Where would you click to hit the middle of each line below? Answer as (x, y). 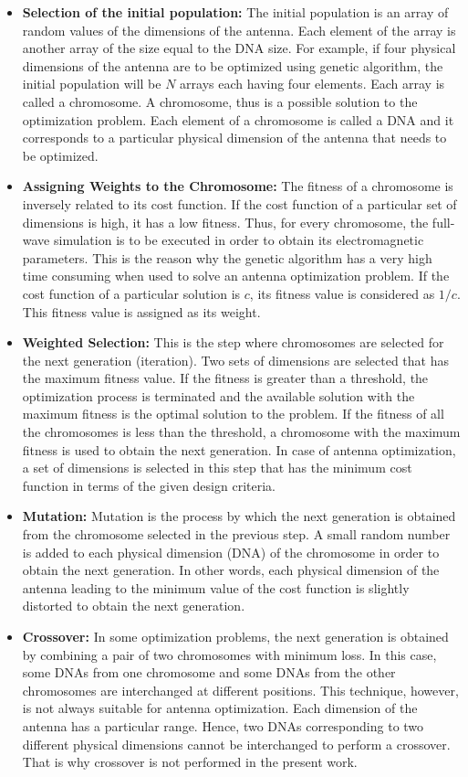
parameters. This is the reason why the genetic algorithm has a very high (227, 257)
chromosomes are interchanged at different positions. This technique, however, (240, 690)
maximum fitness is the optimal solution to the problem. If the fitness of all (233, 414)
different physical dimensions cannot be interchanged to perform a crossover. (236, 744)
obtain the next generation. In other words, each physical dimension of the (231, 570)
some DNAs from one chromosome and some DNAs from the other (209, 672)
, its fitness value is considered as (342, 293)
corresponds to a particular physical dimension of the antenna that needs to (234, 138)
